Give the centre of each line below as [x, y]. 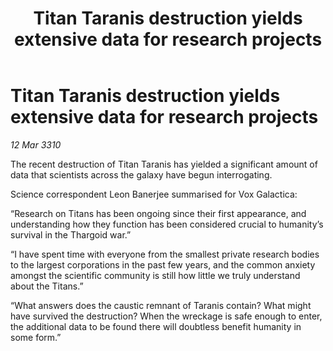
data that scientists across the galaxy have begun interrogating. [141, 174]
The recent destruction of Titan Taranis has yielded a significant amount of [164, 164]
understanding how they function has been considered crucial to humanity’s [167, 224]
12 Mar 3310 [36, 144]
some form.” [36, 337]
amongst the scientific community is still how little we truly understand [155, 275]
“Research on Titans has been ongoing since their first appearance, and [158, 213]
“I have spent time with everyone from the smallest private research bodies [165, 254]
